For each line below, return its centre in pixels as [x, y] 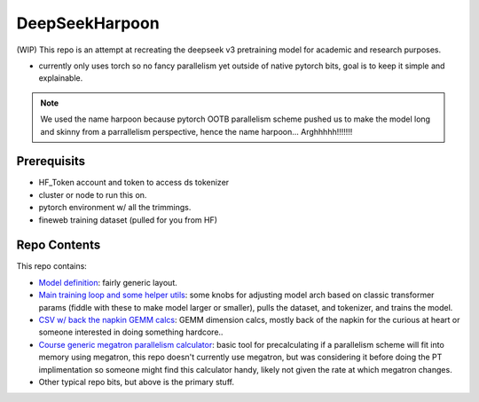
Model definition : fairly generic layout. [108, 282]
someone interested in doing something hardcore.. [131, 332]
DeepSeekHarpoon [88, 23]
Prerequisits [51, 161]
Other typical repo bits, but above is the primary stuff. [137, 382]
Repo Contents [59, 245]
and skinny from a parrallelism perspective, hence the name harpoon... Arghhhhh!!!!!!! [196, 131]
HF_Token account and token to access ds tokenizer [134, 183]
